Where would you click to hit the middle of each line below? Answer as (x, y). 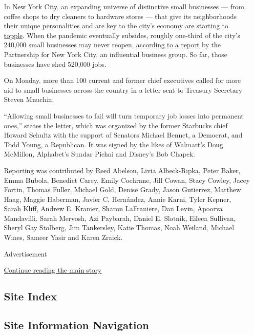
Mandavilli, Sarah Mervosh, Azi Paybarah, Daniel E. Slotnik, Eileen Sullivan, (120, 218)
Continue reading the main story (53, 270)
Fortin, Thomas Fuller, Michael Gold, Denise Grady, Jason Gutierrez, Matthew (123, 189)
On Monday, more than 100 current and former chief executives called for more (122, 80)
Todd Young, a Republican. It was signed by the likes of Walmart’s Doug (114, 144)
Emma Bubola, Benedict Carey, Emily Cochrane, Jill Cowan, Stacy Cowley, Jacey (127, 180)
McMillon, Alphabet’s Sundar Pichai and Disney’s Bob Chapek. (100, 154)
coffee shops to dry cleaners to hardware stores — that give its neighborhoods (120, 16)
